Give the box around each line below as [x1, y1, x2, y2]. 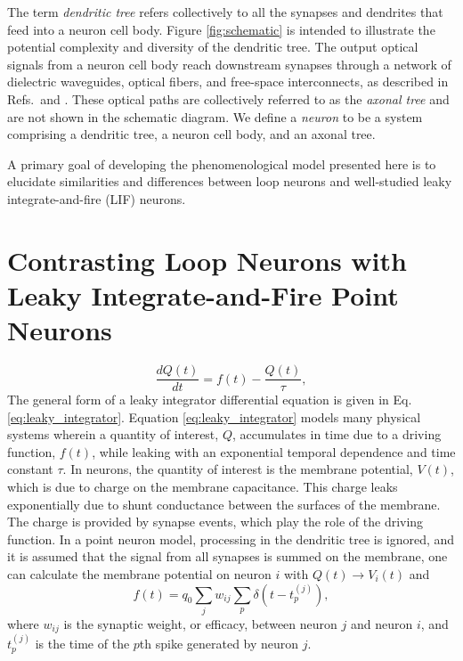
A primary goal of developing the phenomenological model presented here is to [7, 154, 436, 173]
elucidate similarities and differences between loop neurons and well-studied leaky [7, 172, 452, 191]
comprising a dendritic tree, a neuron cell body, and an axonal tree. [7, 125, 376, 143]
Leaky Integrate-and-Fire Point [7, 276, 399, 313]
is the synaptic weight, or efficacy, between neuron [63, 614, 337, 632]
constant [7, 460, 53, 478]
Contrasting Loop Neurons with [7, 241, 407, 278]
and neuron [350, 614, 413, 632]
